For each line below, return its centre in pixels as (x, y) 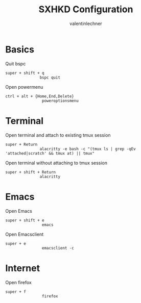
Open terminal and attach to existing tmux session (58, 135)
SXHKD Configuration (86, 9)
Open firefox (18, 282)
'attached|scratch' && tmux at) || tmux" (50, 153)
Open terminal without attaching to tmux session (56, 163)
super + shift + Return (31, 172)
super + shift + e (25, 220)
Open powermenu (24, 87)
